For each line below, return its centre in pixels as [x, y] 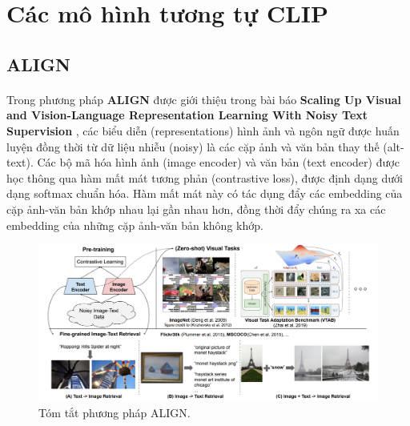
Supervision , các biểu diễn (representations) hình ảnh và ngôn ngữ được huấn [203, 130]
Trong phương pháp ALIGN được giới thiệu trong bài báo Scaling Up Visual [204, 99]
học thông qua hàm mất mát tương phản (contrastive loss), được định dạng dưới [205, 177]
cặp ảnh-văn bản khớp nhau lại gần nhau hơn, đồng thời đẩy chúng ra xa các [196, 209]
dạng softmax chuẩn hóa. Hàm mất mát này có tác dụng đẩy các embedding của [205, 193]
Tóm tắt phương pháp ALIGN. [115, 412]
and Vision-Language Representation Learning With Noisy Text [187, 115]
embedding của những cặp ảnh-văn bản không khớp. [135, 225]
